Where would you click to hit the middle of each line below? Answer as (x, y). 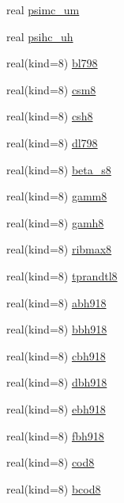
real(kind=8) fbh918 (55, 435)
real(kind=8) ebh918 (56, 408)
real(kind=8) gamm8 (57, 196)
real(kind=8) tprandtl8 (62, 275)
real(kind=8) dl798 (52, 142)
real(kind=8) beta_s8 (59, 169)
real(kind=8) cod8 (51, 462)
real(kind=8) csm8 (51, 89)
